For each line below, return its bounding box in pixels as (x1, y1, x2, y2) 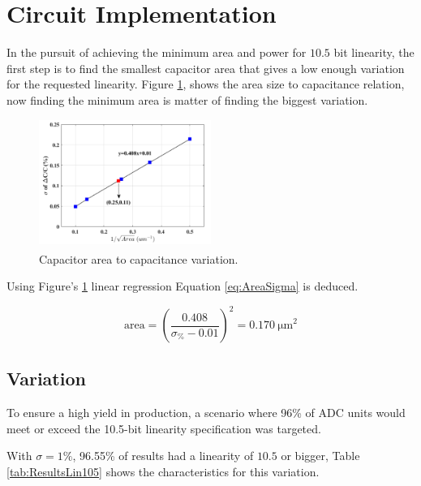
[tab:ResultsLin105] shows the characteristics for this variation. (6, 463, 320, 480)
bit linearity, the (333, 44, 415, 61)
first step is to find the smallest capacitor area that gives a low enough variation (6, 59, 405, 76)
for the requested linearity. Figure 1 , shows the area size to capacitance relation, (6, 75, 405, 92)
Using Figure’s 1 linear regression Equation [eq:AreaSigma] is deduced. (6, 277, 359, 294)
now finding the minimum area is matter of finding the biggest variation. (6, 91, 368, 108)
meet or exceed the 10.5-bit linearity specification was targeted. (6, 419, 321, 437)
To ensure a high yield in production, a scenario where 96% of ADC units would (6, 404, 406, 421)
